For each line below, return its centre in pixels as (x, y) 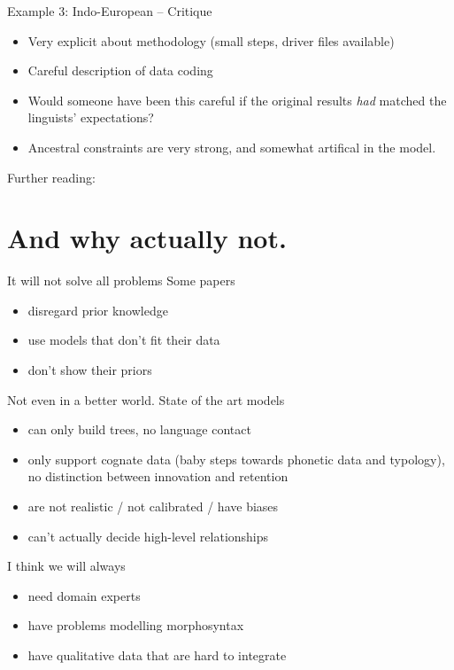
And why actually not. (147, 238)
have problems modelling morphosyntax (136, 625)
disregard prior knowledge (98, 310)
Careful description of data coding (120, 70)
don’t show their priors (90, 370)
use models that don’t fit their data (124, 340)
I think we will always (66, 566)
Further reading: (51, 177)
